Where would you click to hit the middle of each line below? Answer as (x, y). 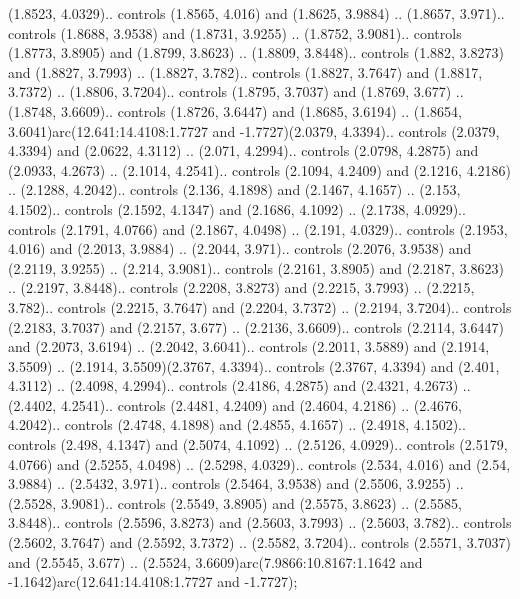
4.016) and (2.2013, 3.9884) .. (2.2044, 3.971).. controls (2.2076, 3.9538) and (240, 248)
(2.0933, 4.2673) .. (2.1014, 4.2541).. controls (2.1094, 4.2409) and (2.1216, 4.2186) (259, 169)
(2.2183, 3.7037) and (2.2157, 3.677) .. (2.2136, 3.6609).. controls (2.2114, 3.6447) (256, 326)
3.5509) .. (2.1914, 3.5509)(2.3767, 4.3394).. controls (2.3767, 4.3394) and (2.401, (254, 365)
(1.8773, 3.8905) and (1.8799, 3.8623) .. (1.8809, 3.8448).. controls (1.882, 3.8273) (256, 52)
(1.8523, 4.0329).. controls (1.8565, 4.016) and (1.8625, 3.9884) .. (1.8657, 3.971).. (256, 13)
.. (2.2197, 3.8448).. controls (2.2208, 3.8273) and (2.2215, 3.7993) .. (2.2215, (241, 287)
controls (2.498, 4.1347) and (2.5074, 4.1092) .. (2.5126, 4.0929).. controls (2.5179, (258, 444)
